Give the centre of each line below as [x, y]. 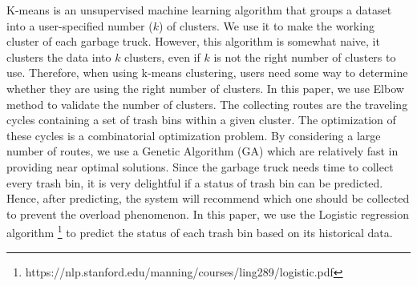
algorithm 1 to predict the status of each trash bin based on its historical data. [200, 231]
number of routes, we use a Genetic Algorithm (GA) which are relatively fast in [202, 151]
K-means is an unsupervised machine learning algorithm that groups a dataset [199, 10]
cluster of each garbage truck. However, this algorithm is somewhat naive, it [193, 41]
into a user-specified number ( [80, 25]
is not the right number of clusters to [305, 56]
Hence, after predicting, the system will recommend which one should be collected [208, 198]
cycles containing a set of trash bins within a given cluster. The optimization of [201, 120]
